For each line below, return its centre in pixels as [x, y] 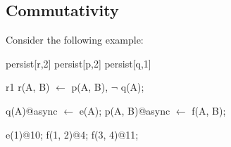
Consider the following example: [75, 40]
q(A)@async [32, 110]
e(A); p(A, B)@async [125, 110]
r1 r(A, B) [28, 87]
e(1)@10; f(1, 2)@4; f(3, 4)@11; [72, 134]
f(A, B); [209, 110]
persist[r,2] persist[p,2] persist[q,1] [79, 63]
